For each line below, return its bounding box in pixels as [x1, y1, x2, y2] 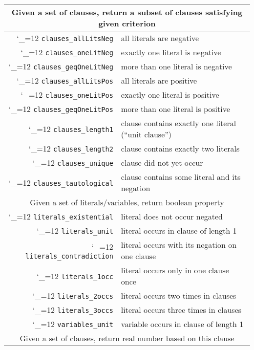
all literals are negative [121, 32, 199, 44]
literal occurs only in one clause [121, 264, 229, 276]
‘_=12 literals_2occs [33, 290, 113, 301]
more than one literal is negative [121, 61, 232, 72]
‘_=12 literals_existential [8, 211, 113, 222]
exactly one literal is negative [121, 46, 221, 58]
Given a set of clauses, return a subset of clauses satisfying [11, 6, 243, 18]
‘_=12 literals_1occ [37, 270, 113, 282]
